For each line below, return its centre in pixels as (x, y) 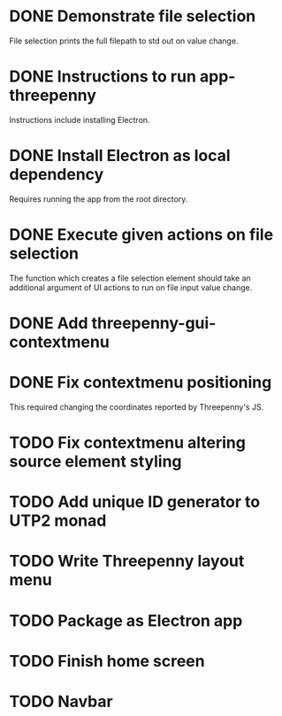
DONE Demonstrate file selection (133, 16)
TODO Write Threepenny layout (127, 562)
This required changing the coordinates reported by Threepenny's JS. (137, 407)
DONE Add (49, 323)
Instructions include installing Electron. (80, 119)
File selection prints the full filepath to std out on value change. (124, 41)
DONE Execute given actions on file (141, 235)
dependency (57, 175)
